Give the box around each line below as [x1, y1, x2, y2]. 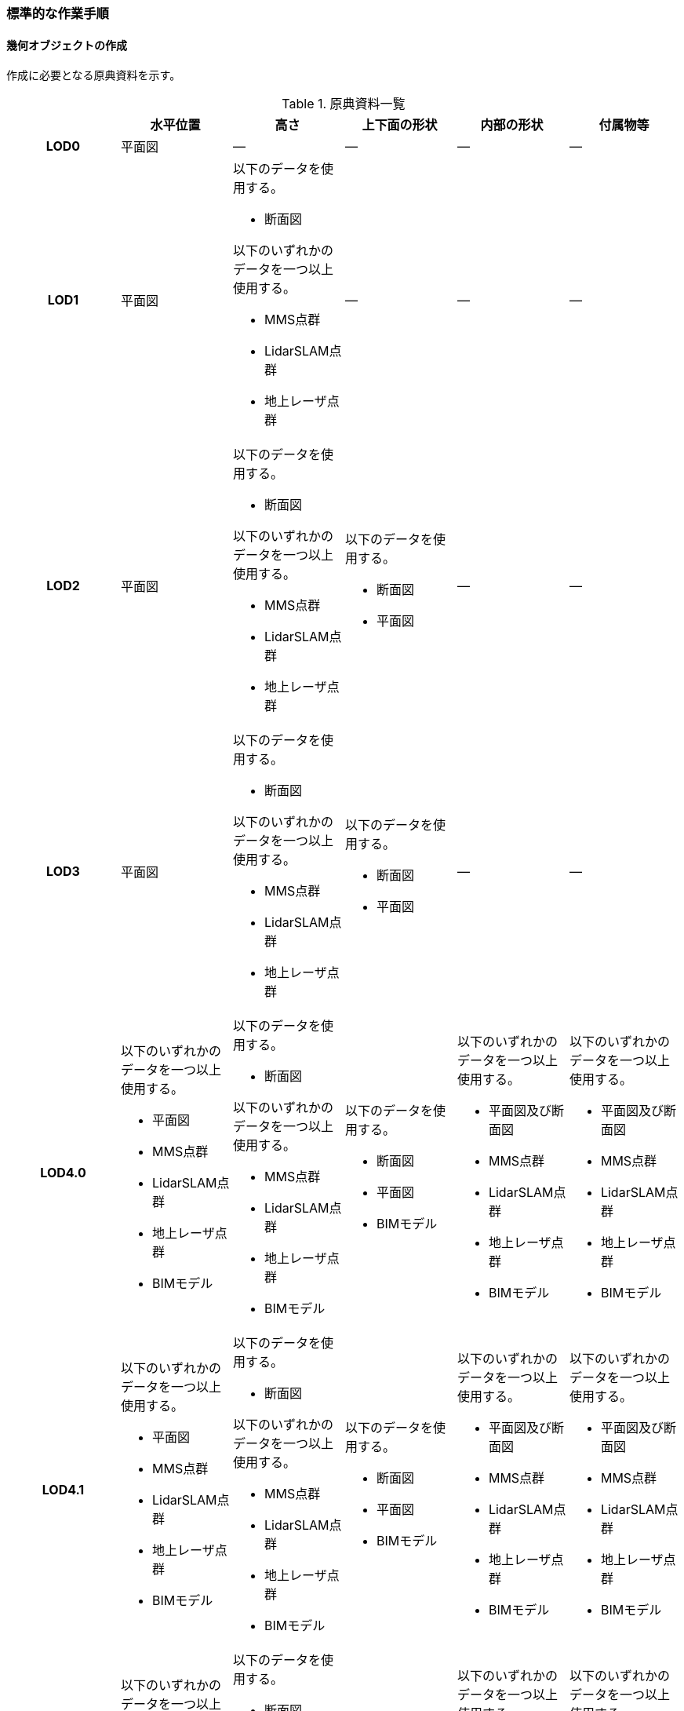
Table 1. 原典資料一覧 [282, 96, 406, 112]
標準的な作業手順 [6, 5, 109, 21]
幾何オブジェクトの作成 [6, 38, 127, 52]
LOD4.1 [42, 1482, 85, 1498]
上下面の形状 [362, 117, 438, 133]
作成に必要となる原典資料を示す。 [6, 68, 181, 82]
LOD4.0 [40, 1165, 86, 1181]
